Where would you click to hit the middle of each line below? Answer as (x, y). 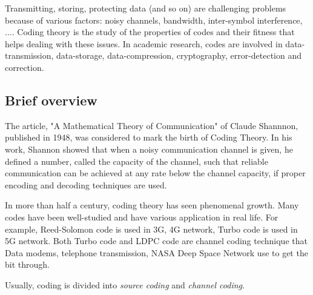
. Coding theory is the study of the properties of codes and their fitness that (153, 32)
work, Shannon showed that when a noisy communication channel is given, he (149, 149)
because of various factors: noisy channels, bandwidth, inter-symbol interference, (154, 20)
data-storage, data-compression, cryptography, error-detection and (179, 55)
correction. (25, 67)
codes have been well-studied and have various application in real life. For (142, 217)
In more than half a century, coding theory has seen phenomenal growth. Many (152, 205)
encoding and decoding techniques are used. (86, 184)
